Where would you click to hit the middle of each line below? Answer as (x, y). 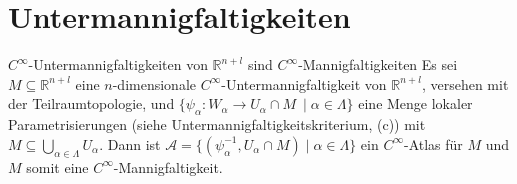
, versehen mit (465, 83)
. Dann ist (130, 143)
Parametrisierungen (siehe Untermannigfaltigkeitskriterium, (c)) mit (217, 124)
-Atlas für (433, 143)
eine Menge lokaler (415, 103)
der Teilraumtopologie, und (91, 103)
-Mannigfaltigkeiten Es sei (378, 64)
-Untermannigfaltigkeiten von (118, 64)
